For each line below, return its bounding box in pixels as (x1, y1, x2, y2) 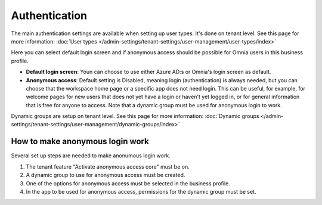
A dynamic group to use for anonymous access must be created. (26, 172, 185, 179)
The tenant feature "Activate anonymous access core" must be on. (26, 163, 190, 170)
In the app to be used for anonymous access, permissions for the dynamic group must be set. (26, 188, 256, 195)
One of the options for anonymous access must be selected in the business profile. (26, 179, 231, 187)
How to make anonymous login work (11, 136, 149, 147)
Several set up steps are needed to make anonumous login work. (11, 152, 171, 159)
